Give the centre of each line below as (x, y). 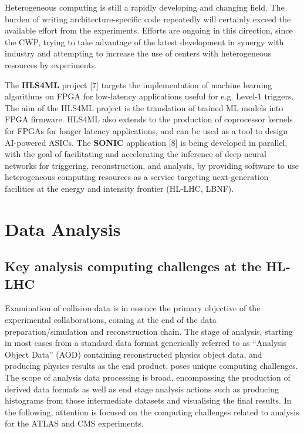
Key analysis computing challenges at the (133, 266)
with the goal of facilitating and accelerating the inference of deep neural (136, 154)
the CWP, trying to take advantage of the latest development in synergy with (144, 41)
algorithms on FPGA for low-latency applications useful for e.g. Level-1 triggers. (149, 96)
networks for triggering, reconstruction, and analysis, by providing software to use (152, 165)
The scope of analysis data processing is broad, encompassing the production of (148, 377)
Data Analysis (63, 229)
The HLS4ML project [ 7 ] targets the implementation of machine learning (139, 84)
